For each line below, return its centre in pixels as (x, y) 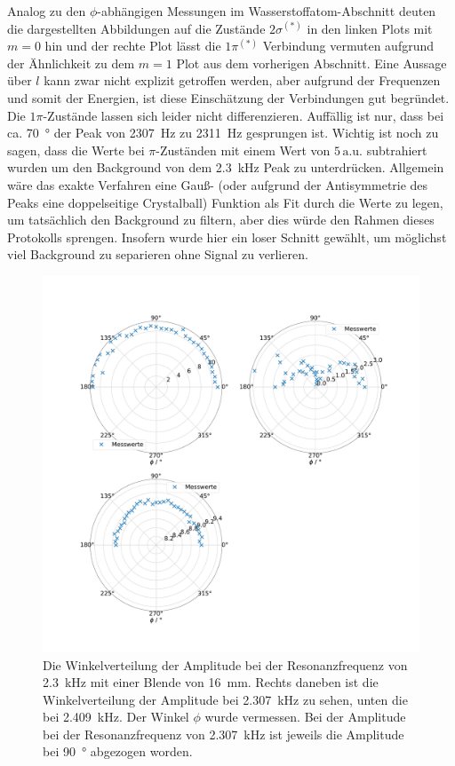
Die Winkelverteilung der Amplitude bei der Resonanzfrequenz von (225, 664)
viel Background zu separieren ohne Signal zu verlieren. (158, 254)
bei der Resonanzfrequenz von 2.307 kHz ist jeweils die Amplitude (224, 734)
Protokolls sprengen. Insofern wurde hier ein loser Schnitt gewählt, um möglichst (227, 237)
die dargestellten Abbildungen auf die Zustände (136, 28)
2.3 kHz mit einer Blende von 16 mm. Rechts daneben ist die (211, 682)
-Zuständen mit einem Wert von (243, 150)
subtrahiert (397, 150)
